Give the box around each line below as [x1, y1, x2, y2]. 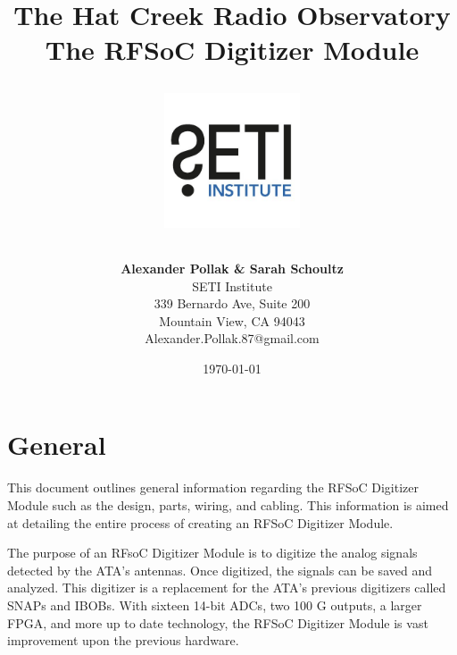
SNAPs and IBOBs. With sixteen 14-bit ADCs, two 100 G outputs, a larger [7, 595, 422, 614]
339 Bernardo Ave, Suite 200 [154, 294, 311, 313]
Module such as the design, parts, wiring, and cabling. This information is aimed [7, 496, 449, 515]
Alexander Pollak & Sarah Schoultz [120, 258, 344, 277]
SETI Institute [192, 276, 272, 295]
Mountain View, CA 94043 [159, 311, 305, 330]
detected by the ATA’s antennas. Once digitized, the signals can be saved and [7, 560, 432, 579]
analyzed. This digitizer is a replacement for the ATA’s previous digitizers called [7, 578, 446, 597]
